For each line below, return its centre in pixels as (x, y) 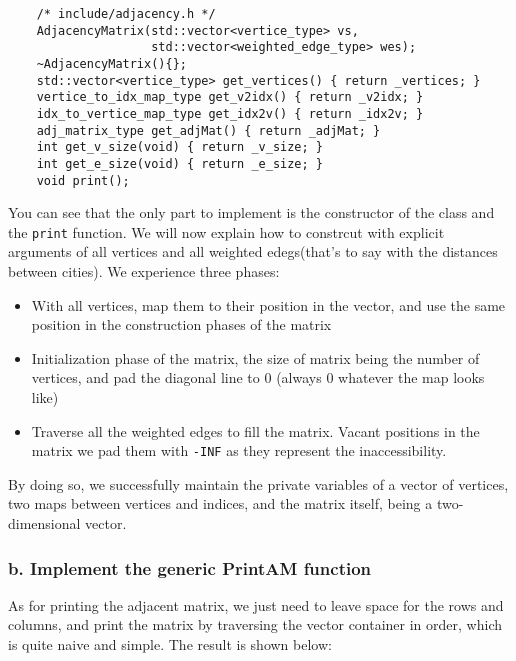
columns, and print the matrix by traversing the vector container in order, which (255, 624)
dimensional (44, 523)
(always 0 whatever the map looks (380, 377)
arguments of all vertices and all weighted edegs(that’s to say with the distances (253, 251)
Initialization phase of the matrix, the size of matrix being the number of (255, 357)
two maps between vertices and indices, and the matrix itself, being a (220, 503)
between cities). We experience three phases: (144, 271)
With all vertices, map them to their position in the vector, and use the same (268, 304)
